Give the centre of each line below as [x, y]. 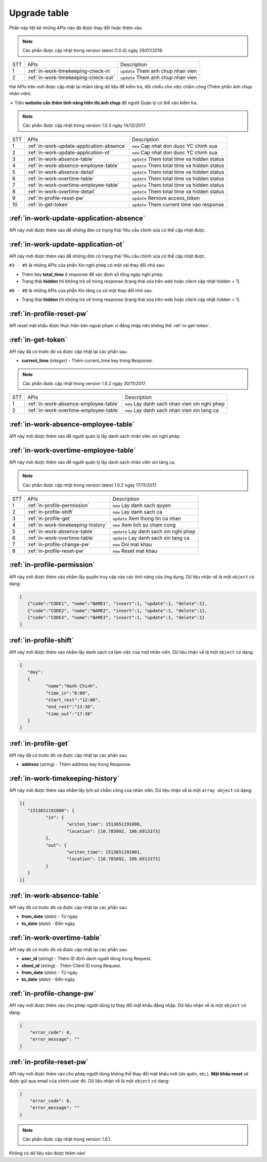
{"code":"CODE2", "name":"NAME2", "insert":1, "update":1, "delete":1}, [117, 610]
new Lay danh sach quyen [142, 506]
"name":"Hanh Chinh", [72, 686]
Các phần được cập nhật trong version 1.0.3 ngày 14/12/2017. [84, 125]
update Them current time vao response [178, 204]
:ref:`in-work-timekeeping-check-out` [71, 77]
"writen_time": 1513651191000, [104, 824]
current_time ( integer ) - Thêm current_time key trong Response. [87, 361]
